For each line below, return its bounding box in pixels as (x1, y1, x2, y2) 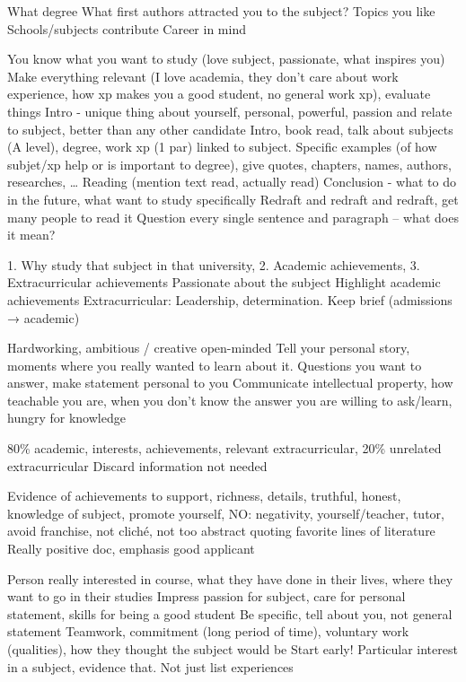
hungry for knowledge (7, 408, 126, 427)
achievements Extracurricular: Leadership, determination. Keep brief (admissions (7, 290, 453, 309)
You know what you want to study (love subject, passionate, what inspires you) (7, 49, 445, 68)
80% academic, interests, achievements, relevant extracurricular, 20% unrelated (7, 439, 442, 458)
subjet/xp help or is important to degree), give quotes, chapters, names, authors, (7, 154, 452, 173)
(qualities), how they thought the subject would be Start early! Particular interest (7, 640, 458, 658)
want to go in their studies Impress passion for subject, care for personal (7, 587, 406, 606)
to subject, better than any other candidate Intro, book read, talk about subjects (7, 119, 453, 138)
